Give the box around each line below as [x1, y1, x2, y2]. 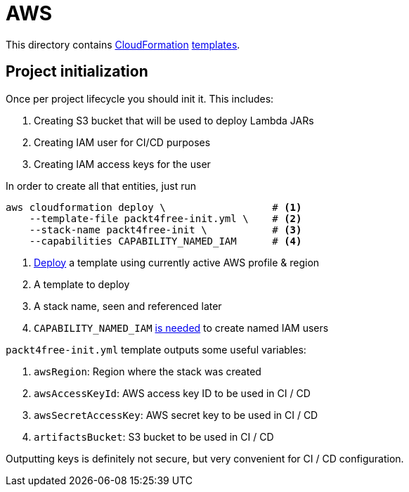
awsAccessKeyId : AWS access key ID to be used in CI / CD [34, 387, 311, 399]
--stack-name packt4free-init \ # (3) [29, 224, 302, 235]
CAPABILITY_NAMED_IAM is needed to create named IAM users [34, 321, 329, 334]
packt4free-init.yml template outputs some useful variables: [6, 343, 306, 356]
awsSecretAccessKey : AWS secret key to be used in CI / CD [34, 408, 318, 421]
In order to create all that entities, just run [6, 179, 196, 192]
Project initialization [6, 63, 148, 81]
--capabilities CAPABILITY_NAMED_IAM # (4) [29, 235, 302, 247]
